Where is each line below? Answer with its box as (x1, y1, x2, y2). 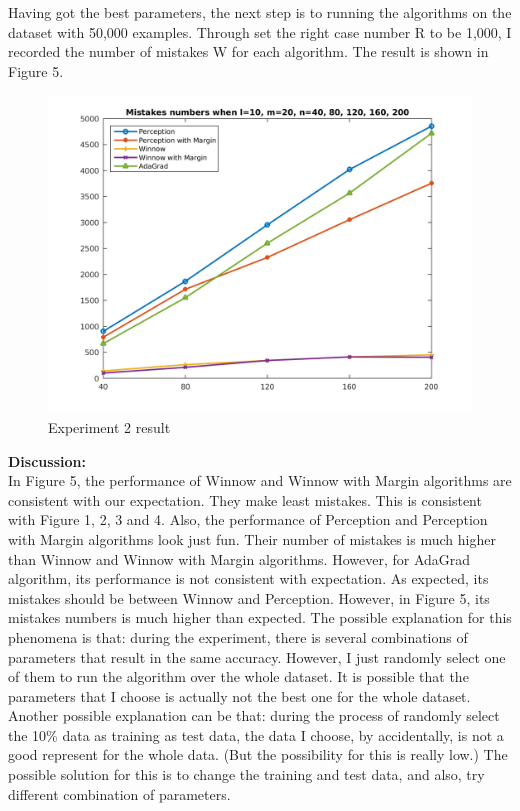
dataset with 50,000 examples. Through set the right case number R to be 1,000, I (8, 21, 512, 42)
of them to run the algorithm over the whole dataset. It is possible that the (8, 666, 469, 687)
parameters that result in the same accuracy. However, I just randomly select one (8, 646, 506, 667)
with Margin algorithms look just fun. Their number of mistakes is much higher (8, 528, 496, 549)
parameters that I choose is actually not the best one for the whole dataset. (8, 685, 471, 706)
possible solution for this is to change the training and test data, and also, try (8, 764, 485, 785)
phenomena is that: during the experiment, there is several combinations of (8, 626, 468, 647)
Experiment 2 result (48, 416, 171, 437)
